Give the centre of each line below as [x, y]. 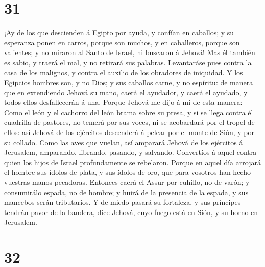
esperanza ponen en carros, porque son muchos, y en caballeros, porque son [122, 42]
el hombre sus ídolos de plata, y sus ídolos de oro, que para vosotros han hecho [127, 172]
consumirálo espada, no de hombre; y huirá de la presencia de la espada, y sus [126, 192]
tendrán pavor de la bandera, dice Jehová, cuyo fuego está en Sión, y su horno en [131, 212]
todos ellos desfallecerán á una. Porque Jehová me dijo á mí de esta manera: [123, 102]
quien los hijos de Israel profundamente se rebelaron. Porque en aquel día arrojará [132, 162]
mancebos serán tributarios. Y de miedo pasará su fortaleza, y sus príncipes [123, 202]
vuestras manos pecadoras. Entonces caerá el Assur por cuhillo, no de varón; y [127, 182]
